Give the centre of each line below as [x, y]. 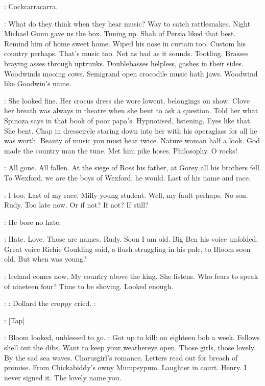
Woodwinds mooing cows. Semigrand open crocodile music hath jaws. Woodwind [131, 73]
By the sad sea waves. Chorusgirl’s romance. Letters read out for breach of [121, 357]
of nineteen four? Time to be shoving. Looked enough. [89, 286]
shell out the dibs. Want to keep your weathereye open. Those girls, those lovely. [130, 348]
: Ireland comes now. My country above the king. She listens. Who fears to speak [131, 276]
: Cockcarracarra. [31, 6]
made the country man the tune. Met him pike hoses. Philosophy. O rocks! [121, 150]
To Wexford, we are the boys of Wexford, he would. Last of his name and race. [127, 177]
